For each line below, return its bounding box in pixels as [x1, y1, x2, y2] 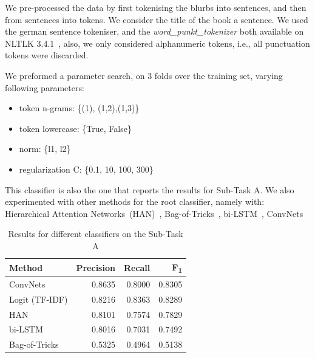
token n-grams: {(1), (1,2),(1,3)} [19, 102, 140, 114]
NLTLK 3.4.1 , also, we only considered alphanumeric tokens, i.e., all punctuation [5, 36, 310, 49]
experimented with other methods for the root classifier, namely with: [5, 195, 265, 208]
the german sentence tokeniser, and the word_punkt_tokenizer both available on [5, 25, 304, 38]
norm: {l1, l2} [19, 142, 71, 155]
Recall [123, 261, 151, 274]
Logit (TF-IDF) [9, 292, 68, 305]
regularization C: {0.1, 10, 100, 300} [19, 162, 154, 175]
